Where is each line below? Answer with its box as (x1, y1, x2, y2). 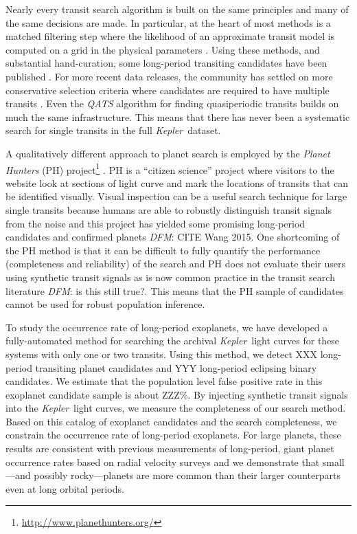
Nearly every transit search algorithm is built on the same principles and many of (5, 2, 349, 16)
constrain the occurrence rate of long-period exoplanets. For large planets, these (5, 427, 341, 442)
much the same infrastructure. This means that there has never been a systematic (5, 109, 350, 124)
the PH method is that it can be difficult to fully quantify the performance (5, 243, 321, 257)
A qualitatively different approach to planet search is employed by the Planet (5, 146, 330, 160)
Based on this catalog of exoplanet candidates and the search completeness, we (5, 414, 337, 428)
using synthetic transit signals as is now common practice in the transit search (5, 269, 335, 284)
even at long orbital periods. (5, 481, 124, 496)
